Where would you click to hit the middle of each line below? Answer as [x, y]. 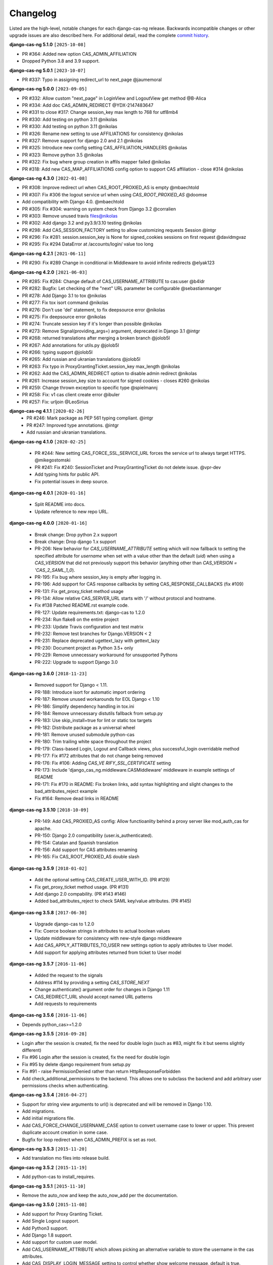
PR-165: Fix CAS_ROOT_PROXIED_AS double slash [87, 857]
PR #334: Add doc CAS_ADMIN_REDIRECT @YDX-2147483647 [88, 105]
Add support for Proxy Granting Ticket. [62, 1214]
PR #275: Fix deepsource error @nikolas [64, 317]
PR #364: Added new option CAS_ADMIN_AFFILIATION [79, 54]
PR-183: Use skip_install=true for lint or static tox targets [93, 721]
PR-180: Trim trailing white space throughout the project [93, 742]
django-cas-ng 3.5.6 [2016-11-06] [48, 1015]
